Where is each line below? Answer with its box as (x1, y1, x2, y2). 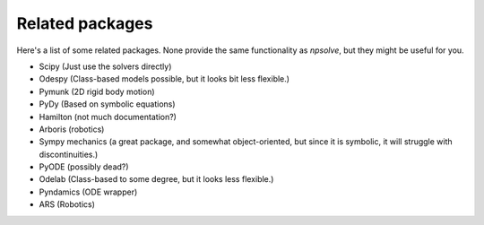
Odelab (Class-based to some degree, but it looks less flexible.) (39, 174, 274, 185)
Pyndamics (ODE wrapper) (39, 186, 138, 197)
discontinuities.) (39, 149, 99, 160)
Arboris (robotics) (39, 124, 105, 134)
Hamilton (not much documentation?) (39, 111, 177, 122)
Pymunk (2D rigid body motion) (39, 86, 156, 97)
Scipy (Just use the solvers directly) (39, 61, 172, 72)
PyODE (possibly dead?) (39, 161, 129, 172)
